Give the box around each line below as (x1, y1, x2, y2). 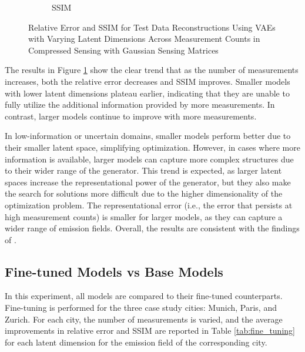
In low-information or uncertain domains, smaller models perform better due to (5, 129, 291, 142)
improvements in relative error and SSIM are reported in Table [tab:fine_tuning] (5, 324, 295, 337)
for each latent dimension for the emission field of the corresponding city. (5, 336, 267, 348)
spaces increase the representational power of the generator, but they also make (5, 175, 291, 188)
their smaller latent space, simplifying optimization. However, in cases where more (5, 141, 300, 153)
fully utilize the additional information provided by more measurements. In (5, 98, 275, 111)
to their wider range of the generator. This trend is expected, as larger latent (5, 164, 282, 177)
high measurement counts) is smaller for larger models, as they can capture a (5, 210, 283, 223)
